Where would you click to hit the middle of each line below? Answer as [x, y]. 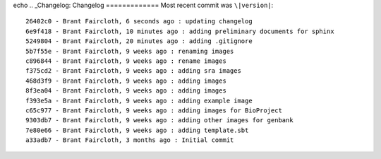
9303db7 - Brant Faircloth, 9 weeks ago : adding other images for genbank [159, 120]
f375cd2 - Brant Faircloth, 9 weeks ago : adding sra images [133, 71]
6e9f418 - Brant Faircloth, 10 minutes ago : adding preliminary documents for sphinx [180, 31]
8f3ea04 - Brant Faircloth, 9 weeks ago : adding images [126, 91]
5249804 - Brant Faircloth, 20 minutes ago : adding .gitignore [139, 41]
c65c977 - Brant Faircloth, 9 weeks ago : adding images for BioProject [154, 110]
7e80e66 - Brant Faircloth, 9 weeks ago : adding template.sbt [137, 130]
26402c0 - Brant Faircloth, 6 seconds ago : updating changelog [139, 22]
